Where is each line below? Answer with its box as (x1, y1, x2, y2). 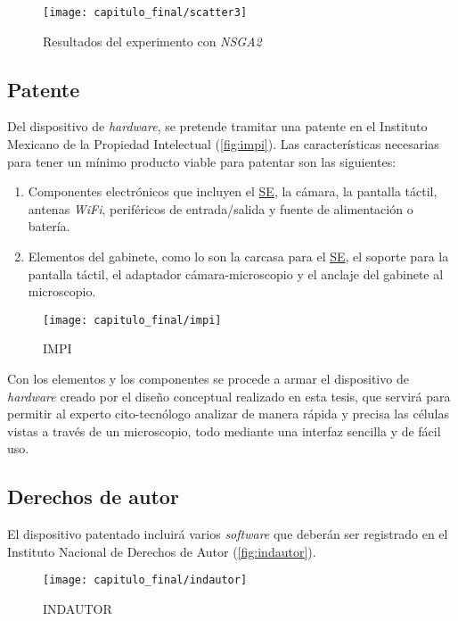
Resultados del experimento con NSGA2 (43, 31, 262, 50)
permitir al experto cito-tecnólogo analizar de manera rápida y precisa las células (7, 404, 449, 423)
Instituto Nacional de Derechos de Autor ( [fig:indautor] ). (7, 542, 316, 560)
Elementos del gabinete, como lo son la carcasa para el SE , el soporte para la (28, 247, 449, 266)
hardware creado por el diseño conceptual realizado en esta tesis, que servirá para (7, 386, 451, 405)
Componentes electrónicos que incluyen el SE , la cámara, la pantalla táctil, (28, 182, 438, 201)
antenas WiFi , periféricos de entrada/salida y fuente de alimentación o (28, 199, 413, 218)
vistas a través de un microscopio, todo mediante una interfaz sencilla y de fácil (7, 421, 441, 440)
